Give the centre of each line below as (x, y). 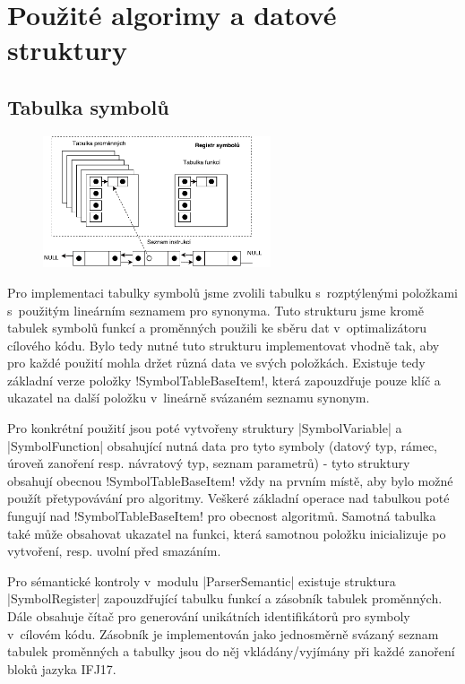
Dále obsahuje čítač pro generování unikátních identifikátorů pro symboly (209, 616)
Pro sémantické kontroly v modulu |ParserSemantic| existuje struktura (202, 580)
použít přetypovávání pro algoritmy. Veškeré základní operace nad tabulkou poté (228, 498)
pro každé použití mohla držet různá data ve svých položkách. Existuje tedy (216, 363)
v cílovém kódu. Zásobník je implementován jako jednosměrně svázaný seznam (223, 633)
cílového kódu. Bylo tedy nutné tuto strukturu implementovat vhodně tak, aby (224, 345)
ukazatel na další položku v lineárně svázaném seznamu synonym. (189, 398)
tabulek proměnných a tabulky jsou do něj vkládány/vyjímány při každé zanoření (231, 651)
